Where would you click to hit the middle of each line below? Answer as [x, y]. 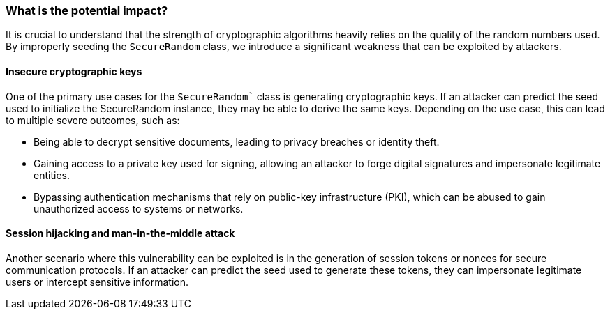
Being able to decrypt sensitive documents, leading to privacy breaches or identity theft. [237, 141]
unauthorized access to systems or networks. [139, 208]
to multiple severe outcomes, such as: [93, 120]
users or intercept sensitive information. [97, 282]
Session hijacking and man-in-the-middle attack [120, 233]
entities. [52, 175]
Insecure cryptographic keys [74, 71]
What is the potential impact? [87, 10]
